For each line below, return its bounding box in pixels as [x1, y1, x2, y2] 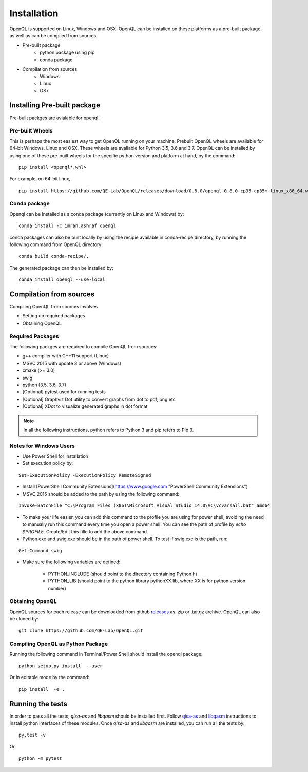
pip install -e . [18, 686, 65, 692]
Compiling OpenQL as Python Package [9, 640, 108, 647]
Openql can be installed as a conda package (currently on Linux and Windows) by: [9, 211, 184, 217]
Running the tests [9, 699, 68, 708]
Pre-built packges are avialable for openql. [9, 115, 100, 121]
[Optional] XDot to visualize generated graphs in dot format [22, 403, 148, 409]
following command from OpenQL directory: [9, 241, 103, 248]
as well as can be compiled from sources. [9, 32, 98, 39]
